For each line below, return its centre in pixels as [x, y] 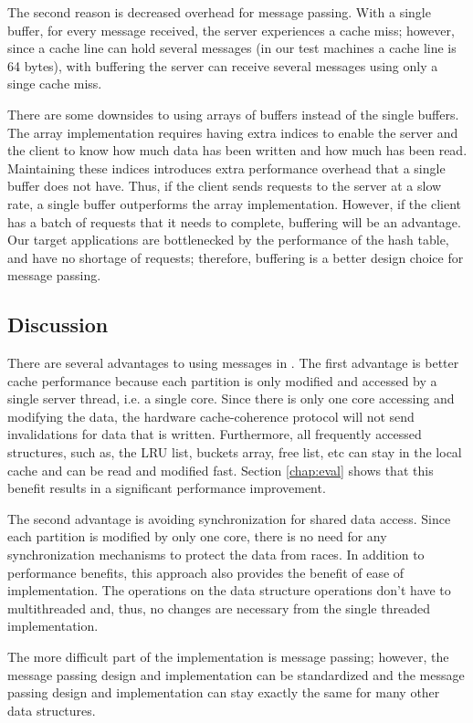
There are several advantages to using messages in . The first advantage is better [233, 363]
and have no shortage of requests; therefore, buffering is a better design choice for [236, 257]
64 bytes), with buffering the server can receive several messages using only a [223, 65]
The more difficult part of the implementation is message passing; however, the [228, 657]
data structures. [52, 710]
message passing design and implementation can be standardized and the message [236, 674]
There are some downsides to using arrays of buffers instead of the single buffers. [233, 114]
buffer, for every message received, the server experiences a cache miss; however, [231, 30]
